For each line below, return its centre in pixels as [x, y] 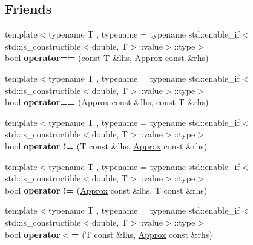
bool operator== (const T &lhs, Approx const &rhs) [107, 58]
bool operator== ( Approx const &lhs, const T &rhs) [107, 102]
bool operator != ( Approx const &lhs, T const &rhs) [106, 190]
